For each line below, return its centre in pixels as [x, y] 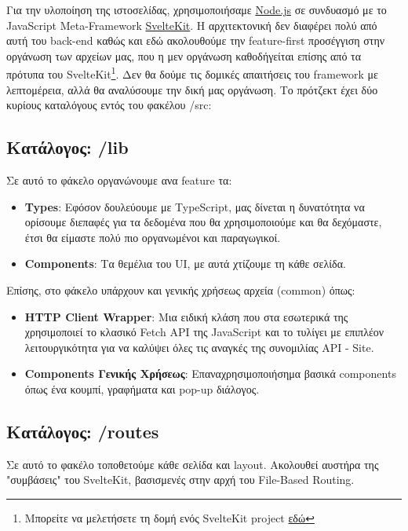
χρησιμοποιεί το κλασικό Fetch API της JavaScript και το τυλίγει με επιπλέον [204, 332]
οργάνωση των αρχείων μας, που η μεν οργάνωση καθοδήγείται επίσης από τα [184, 55]
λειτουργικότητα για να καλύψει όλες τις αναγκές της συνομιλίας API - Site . [199, 347]
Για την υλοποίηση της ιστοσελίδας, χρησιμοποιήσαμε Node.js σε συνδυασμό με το [197, 9]
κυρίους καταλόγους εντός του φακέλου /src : [109, 105]
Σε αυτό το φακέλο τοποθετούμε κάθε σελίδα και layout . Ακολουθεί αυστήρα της [193, 464]
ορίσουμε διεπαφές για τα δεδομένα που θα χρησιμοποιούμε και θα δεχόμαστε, [203, 222]
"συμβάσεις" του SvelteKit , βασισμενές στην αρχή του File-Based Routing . [180, 480]
